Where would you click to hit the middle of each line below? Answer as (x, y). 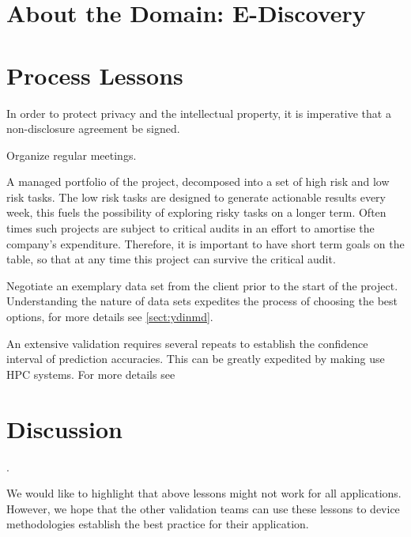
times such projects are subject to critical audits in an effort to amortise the (190, 228)
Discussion (64, 428)
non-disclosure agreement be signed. (93, 129)
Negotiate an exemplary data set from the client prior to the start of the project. (202, 285)
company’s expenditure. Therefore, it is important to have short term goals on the (205, 243)
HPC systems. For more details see (91, 374)
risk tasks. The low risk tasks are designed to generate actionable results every (196, 197)
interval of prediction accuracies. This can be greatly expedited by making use (196, 359)
